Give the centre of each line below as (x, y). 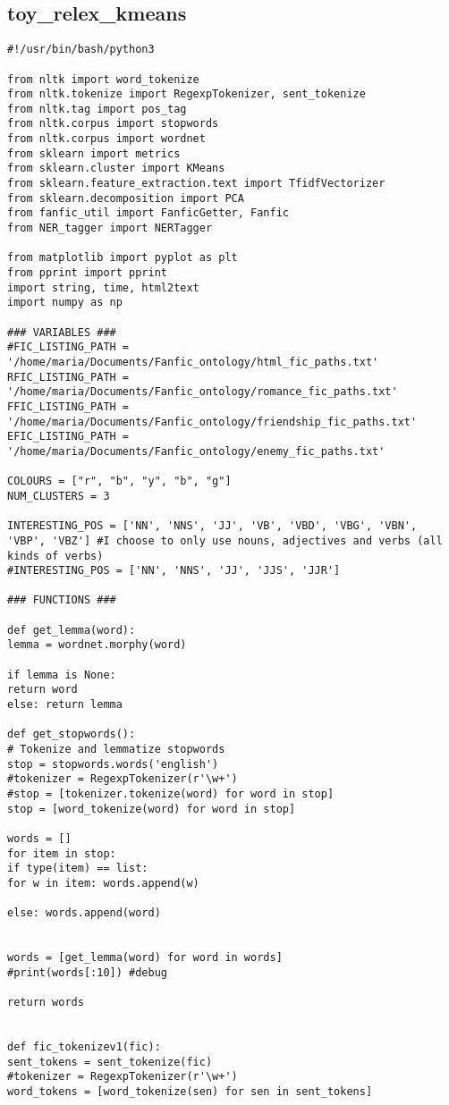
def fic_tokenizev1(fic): (84, 1047)
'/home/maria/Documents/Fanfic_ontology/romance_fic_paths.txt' (203, 392)
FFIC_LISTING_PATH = (68, 406)
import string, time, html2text (103, 287)
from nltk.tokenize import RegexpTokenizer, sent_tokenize (186, 94)
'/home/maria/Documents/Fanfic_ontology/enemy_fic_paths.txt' (196, 451)
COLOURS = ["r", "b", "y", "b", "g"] (119, 481)
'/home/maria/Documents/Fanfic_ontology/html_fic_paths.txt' (193, 362)
